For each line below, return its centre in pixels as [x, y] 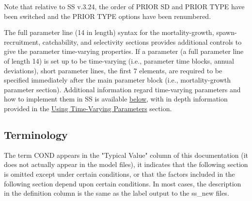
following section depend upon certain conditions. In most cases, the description [123, 183]
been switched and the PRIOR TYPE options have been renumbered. [108, 16]
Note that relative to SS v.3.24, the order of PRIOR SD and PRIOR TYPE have [124, 6]
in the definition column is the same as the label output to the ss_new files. [117, 193]
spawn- [227, 32]
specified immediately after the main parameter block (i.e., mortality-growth [118, 80]
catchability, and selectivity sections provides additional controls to [142, 42]
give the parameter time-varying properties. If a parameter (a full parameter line [124, 51]
